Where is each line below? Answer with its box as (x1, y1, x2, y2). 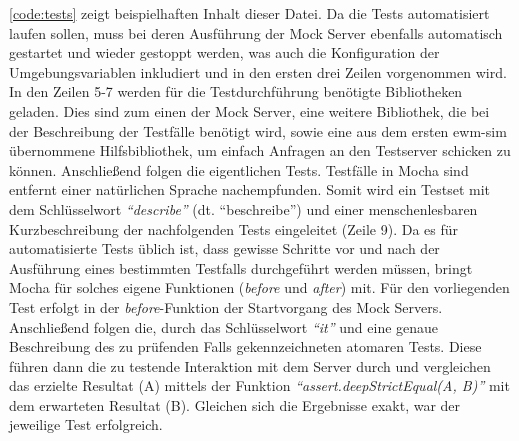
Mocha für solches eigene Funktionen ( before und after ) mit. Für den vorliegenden (9, 277, 510, 298)
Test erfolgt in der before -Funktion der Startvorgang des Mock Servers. (9, 296, 443, 317)
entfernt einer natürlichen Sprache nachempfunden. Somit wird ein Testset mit (9, 179, 491, 200)
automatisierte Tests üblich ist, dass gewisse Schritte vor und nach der (9, 238, 440, 259)
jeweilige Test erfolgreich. (9, 414, 163, 435)
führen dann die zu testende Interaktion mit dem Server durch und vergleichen (9, 355, 491, 376)
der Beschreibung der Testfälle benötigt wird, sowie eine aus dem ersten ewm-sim (9, 120, 507, 141)
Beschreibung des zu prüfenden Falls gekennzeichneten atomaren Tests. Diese (9, 336, 482, 357)
